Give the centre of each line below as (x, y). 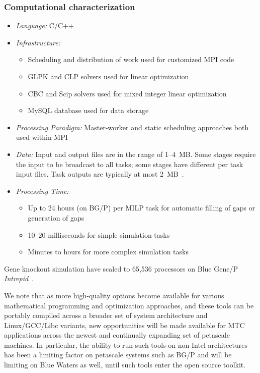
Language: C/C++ (45, 25)
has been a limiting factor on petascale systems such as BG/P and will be (118, 355)
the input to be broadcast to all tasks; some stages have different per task (129, 164)
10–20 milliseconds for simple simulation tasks (99, 234)
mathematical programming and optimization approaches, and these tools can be (129, 305)
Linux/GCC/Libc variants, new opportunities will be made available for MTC (124, 325)
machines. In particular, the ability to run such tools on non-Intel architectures (126, 344)
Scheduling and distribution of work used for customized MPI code (131, 59)
